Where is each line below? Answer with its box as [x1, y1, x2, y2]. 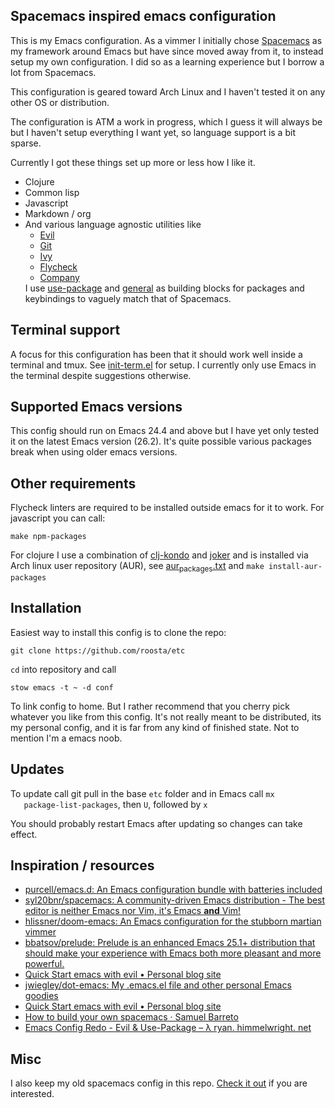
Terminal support [10, 322, 121, 339]
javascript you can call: [10, 512, 106, 524]
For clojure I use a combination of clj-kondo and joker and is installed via [10, 549, 309, 561]
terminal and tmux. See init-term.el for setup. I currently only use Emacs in [10, 359, 317, 371]
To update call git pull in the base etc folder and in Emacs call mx [10, 787, 275, 799]
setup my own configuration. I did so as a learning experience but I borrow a [10, 55, 325, 68]
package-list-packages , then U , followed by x [23, 798, 208, 810]
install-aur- [268, 562, 323, 572]
